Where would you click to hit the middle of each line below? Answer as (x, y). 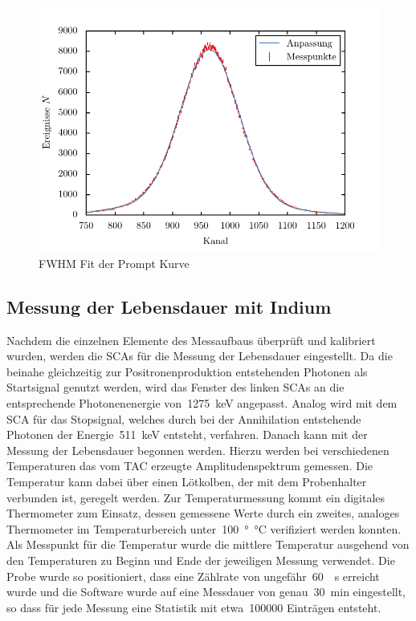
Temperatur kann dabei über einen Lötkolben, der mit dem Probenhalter (187, 481)
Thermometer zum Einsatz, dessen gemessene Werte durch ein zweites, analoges (203, 513)
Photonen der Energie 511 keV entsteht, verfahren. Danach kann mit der (187, 434)
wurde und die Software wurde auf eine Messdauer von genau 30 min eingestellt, (206, 592)
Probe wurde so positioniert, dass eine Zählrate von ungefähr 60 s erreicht (193, 576)
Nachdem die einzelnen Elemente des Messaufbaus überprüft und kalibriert (191, 340)
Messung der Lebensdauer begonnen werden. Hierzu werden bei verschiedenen (198, 450)
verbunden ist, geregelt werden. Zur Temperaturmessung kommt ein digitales (196, 497)
